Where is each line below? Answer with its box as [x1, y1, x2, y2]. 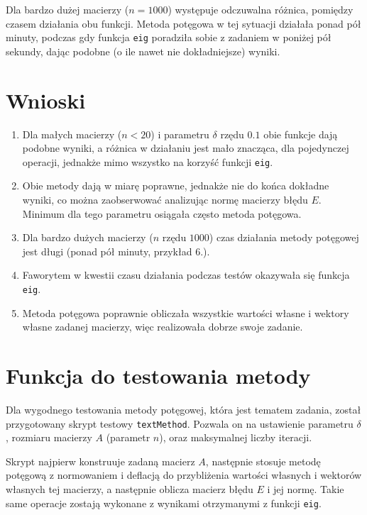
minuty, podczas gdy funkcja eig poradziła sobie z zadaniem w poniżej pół [6, 30, 332, 45]
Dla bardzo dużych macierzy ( [22, 230, 153, 245]
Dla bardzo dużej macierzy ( [6, 2, 129, 16]
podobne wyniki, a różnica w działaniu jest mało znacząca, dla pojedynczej [22, 140, 349, 155]
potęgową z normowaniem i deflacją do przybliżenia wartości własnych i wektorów [6, 467, 362, 482]
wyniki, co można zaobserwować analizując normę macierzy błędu [22, 192, 308, 206]
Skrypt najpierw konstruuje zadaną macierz [6, 453, 195, 468]
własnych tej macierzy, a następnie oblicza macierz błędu [6, 481, 253, 496]
